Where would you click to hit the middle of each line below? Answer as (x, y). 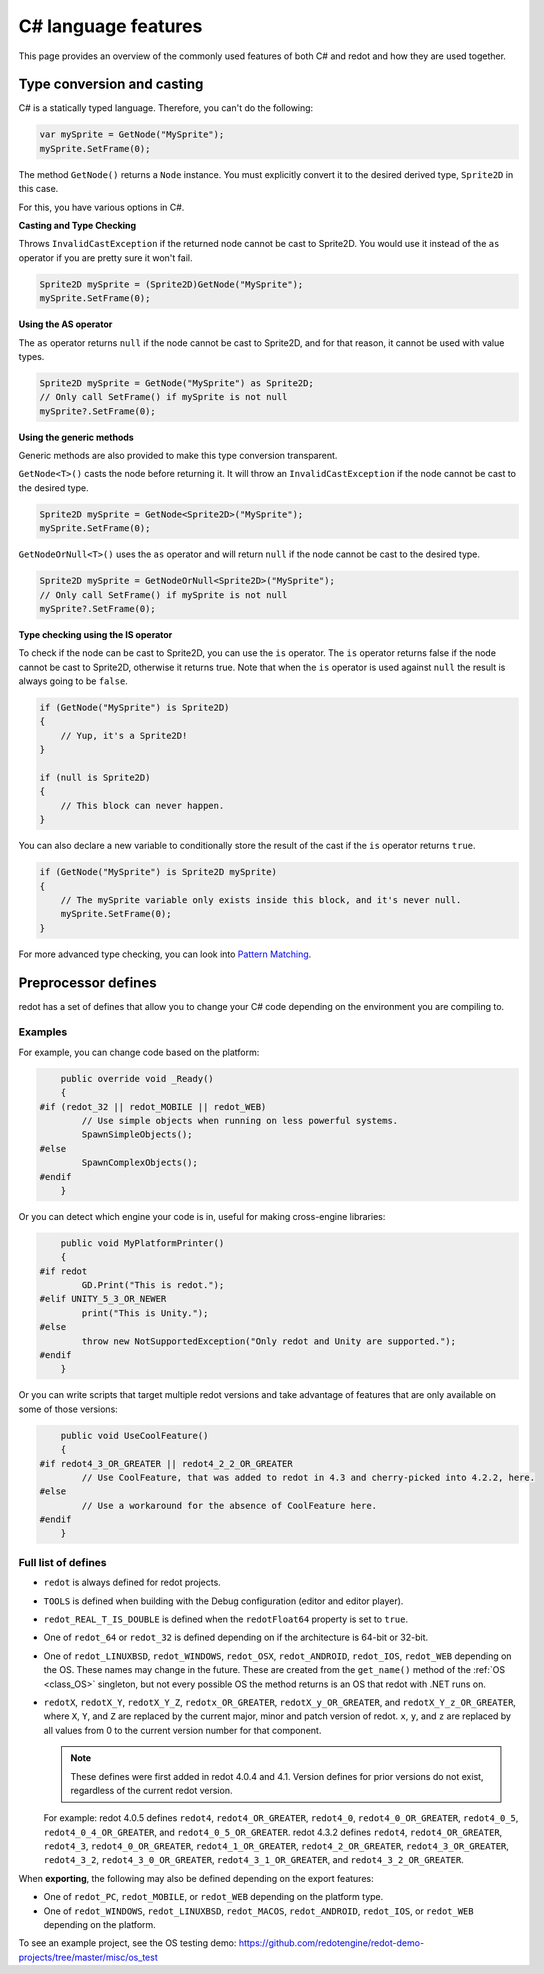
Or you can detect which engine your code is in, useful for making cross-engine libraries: (202, 1216)
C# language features (110, 26)
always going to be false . (73, 681)
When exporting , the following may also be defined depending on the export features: (196, 1878)
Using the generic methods (76, 437)
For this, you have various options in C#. (101, 207)
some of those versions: (68, 1409)
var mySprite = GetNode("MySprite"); (132, 134)
